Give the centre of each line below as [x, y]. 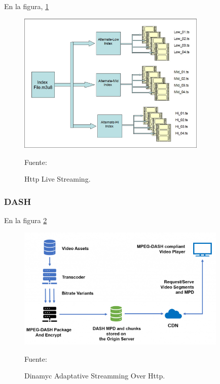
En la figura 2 [26, 220]
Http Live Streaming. [58, 179]
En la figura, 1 [27, 6]
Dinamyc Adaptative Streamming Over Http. [95, 376]
